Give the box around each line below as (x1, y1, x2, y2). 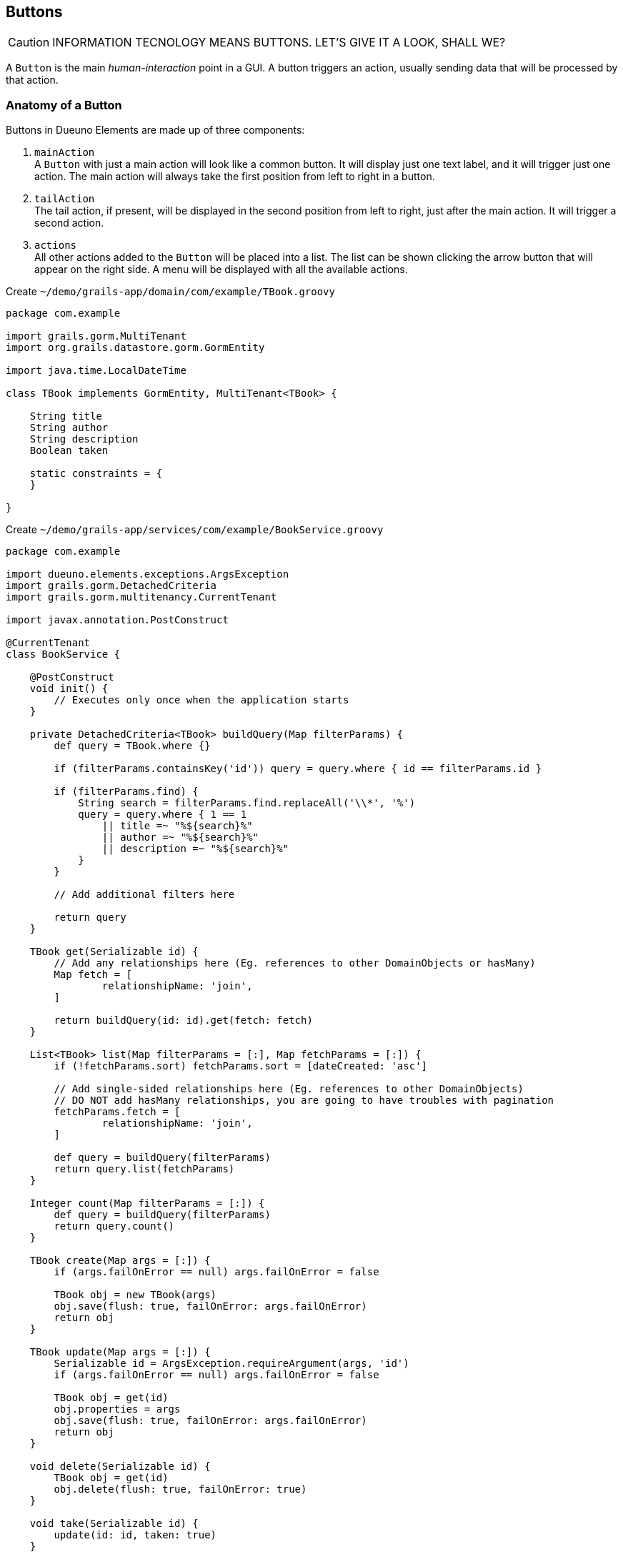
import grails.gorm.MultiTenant (6, 330, 186, 342)
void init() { (29, 683, 109, 695)
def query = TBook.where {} (54, 740, 211, 752)
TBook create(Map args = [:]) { (29, 1255, 211, 1267)
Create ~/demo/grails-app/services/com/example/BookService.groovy (6, 523, 384, 536)
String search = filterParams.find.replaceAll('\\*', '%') (78, 797, 416, 809)
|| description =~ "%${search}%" (101, 843, 289, 855)
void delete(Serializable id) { (29, 1460, 211, 1473)
